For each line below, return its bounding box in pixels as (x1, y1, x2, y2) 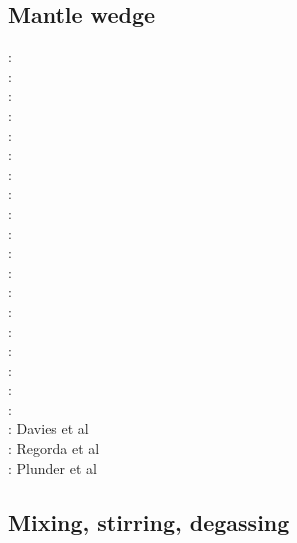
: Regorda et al (8, 438, 100, 459)
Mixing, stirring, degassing (8, 506, 290, 537)
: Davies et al (8, 418, 89, 439)
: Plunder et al (8, 457, 97, 478)
